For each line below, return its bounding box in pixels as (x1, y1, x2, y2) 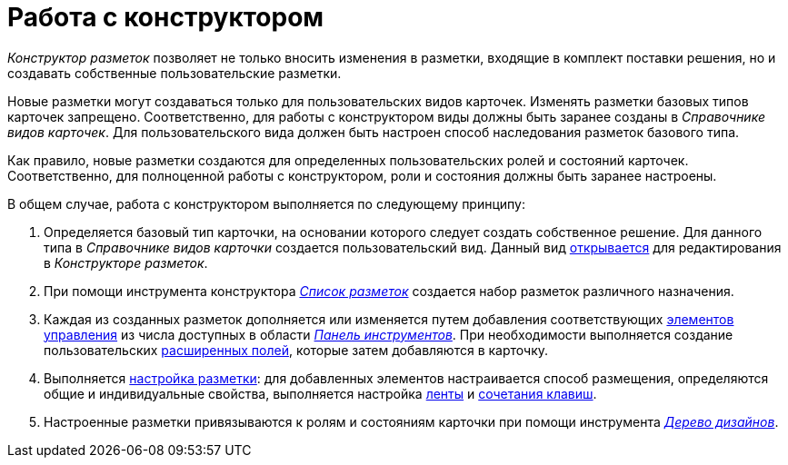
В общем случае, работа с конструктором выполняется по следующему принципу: (7, 195, 526, 212)
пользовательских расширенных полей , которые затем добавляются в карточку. (44, 341, 549, 358)
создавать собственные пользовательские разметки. (7, 64, 342, 81)
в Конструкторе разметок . (44, 254, 208, 271)
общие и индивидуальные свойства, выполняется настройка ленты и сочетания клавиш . (44, 385, 597, 401)
